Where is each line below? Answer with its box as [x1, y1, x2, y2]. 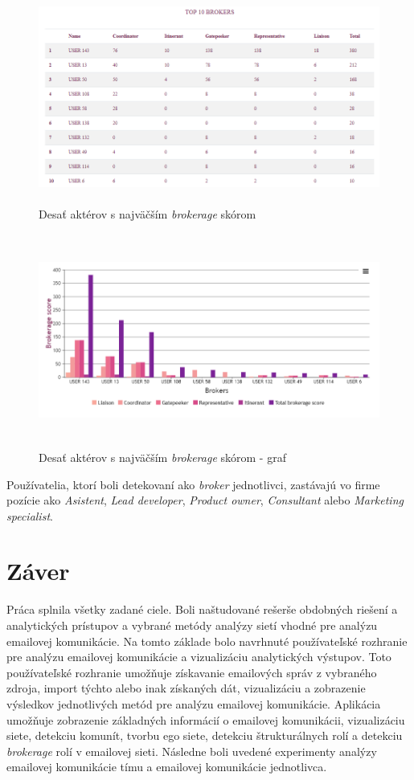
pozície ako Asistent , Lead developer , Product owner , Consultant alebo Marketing [6, 492, 404, 508]
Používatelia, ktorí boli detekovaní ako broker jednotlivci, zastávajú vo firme [6, 476, 380, 492]
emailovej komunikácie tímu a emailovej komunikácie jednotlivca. [6, 758, 327, 775]
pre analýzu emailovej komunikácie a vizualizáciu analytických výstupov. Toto [6, 648, 391, 665]
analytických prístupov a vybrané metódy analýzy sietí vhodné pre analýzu [6, 617, 378, 633]
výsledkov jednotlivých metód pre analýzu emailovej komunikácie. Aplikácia [6, 695, 381, 712]
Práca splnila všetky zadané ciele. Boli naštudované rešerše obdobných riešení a [6, 601, 398, 618]
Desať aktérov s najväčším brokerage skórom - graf [39, 448, 286, 465]
